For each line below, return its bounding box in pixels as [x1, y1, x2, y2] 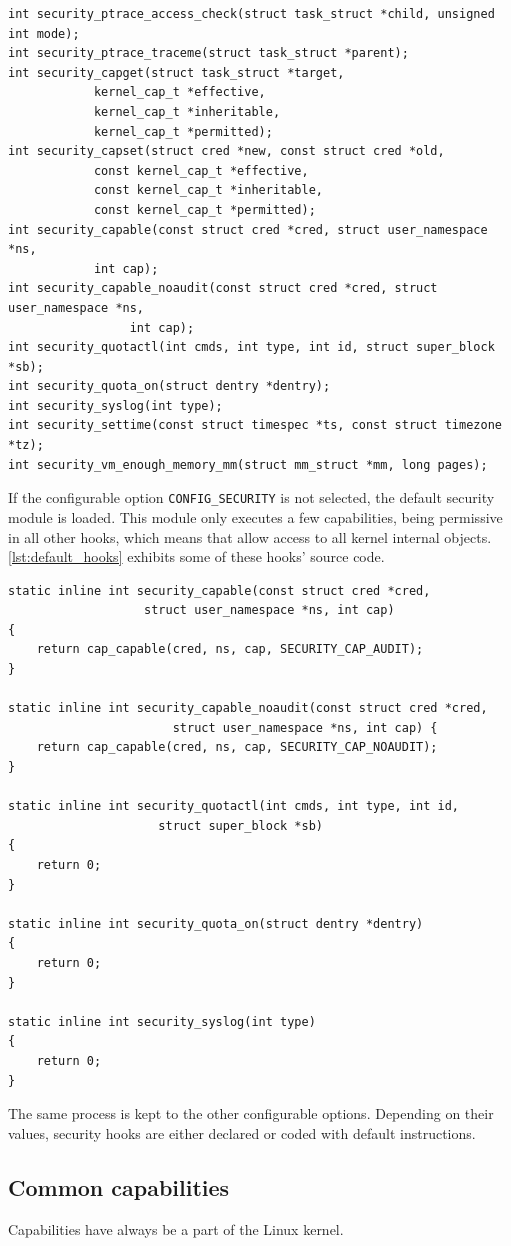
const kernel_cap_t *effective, [93, 163, 309, 178]
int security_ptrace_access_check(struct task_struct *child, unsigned [8, 7, 495, 21]
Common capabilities [8, 1171, 230, 1202]
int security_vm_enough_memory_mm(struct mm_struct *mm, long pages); [8, 457, 488, 472]
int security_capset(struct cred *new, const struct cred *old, [8, 144, 445, 159]
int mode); [8, 26, 80, 41]
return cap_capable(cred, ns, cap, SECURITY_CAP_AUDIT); [36, 642, 424, 657]
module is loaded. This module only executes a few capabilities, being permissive [8, 506, 503, 527]
